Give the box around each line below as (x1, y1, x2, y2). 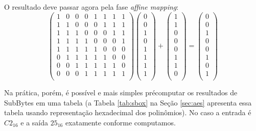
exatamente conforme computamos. (65, 117, 176, 127)
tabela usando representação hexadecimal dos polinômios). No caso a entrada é (4, 107, 251, 118)
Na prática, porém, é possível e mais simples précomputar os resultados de (4, 87, 238, 97)
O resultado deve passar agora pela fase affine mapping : (4, 2, 179, 12)
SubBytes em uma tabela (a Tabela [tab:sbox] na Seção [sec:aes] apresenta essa (4, 97, 252, 108)
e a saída (20, 117, 48, 127)
